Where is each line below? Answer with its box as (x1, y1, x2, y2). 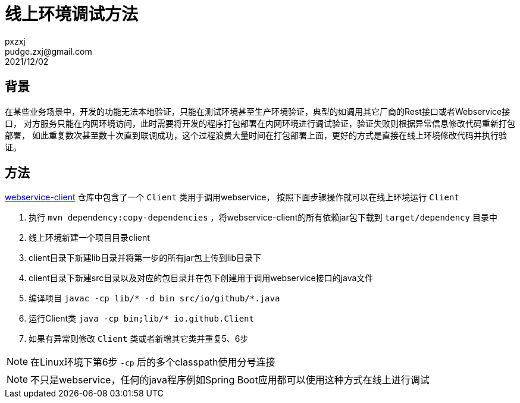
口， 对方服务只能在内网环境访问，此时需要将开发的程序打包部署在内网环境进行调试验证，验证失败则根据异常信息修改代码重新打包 (5, 118, 515, 128)
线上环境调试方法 (5, 4, 139, 24)
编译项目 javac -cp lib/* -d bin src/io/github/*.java (29, 293, 280, 304)
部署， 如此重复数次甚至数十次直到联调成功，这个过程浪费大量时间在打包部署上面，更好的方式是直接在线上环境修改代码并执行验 (5, 130, 507, 140)
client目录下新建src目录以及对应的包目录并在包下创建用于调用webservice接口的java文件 (29, 273, 374, 284)
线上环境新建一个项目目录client (29, 232, 150, 243)
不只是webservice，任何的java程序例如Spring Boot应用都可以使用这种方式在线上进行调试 (30, 374, 430, 386)
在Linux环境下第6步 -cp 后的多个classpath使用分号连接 (30, 356, 275, 369)
